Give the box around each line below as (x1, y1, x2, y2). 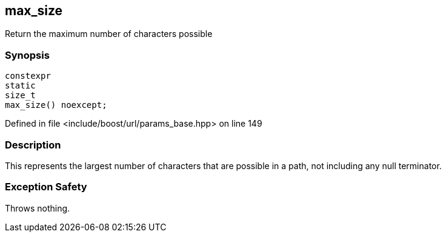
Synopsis (5, 48, 50, 61)
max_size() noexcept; (5, 100, 107, 110)
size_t (5, 90, 36, 101)
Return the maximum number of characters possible (5, 28, 213, 39)
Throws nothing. (5, 202, 70, 213)
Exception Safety (5, 181, 87, 193)
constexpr (5, 71, 51, 81)
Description (5, 138, 61, 151)
